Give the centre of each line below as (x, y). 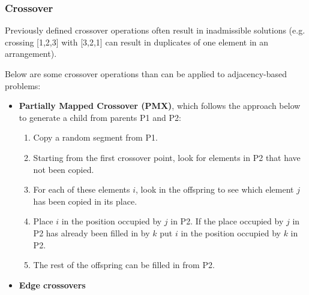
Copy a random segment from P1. (95, 137)
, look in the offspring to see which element (215, 189)
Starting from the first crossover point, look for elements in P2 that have (167, 157)
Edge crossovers (52, 285)
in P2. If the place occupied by (227, 221)
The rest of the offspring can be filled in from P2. (124, 265)
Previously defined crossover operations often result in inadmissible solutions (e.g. (155, 30)
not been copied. (64, 169)
